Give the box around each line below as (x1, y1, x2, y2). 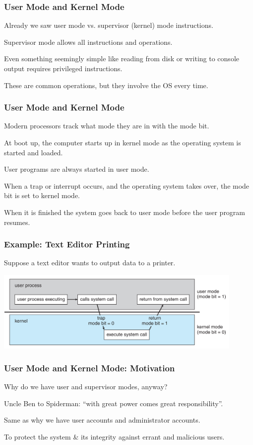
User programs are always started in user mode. (4, 164, 149, 174)
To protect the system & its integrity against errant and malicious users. (4, 431, 225, 442)
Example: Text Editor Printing (4, 238, 130, 250)
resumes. (4, 217, 30, 227)
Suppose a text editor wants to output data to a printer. (4, 257, 176, 268)
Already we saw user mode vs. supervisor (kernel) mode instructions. (4, 20, 213, 30)
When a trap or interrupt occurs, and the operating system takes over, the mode (4, 180, 250, 191)
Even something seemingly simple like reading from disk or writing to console (4, 53, 239, 64)
